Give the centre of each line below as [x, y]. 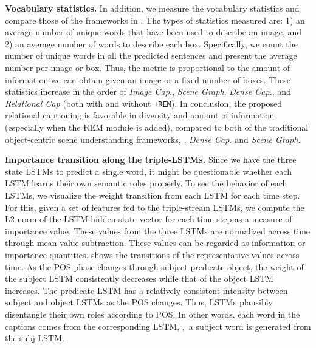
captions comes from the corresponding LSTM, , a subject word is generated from [158, 326]
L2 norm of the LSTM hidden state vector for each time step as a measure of [149, 219]
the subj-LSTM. [35, 338]
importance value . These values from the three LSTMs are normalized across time [158, 230]
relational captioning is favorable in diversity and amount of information [140, 115]
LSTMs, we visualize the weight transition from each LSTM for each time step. [153, 195]
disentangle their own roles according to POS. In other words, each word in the [153, 314]
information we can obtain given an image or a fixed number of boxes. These [148, 79]
